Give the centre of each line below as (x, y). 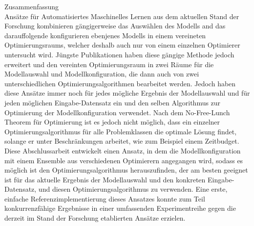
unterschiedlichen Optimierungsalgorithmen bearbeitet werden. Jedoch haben (120, 83)
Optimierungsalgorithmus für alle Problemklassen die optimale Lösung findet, (121, 131)
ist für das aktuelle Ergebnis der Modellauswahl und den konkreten (105, 179)
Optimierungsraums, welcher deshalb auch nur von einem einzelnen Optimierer (122, 45)
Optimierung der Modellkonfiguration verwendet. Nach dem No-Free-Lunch (117, 112)
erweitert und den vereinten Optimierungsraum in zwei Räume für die (109, 64)
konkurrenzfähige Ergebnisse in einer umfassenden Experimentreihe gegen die (120, 208)
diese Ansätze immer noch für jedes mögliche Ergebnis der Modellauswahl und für (127, 93)
